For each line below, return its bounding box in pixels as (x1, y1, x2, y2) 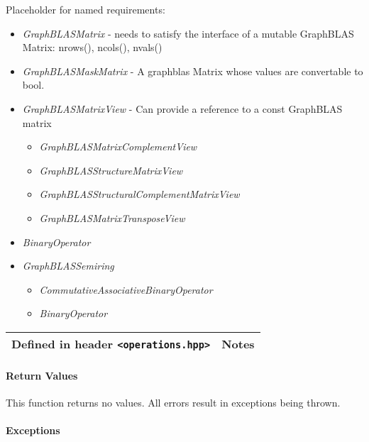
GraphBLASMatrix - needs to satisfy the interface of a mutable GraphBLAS (22, 26, 354, 40)
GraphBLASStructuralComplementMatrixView (39, 187, 240, 201)
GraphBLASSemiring (22, 258, 114, 273)
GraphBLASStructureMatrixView (39, 162, 183, 177)
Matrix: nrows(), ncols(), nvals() (22, 40, 163, 55)
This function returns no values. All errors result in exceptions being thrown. (6, 394, 341, 409)
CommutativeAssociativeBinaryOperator (39, 282, 213, 297)
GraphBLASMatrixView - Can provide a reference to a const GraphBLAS (22, 101, 343, 116)
